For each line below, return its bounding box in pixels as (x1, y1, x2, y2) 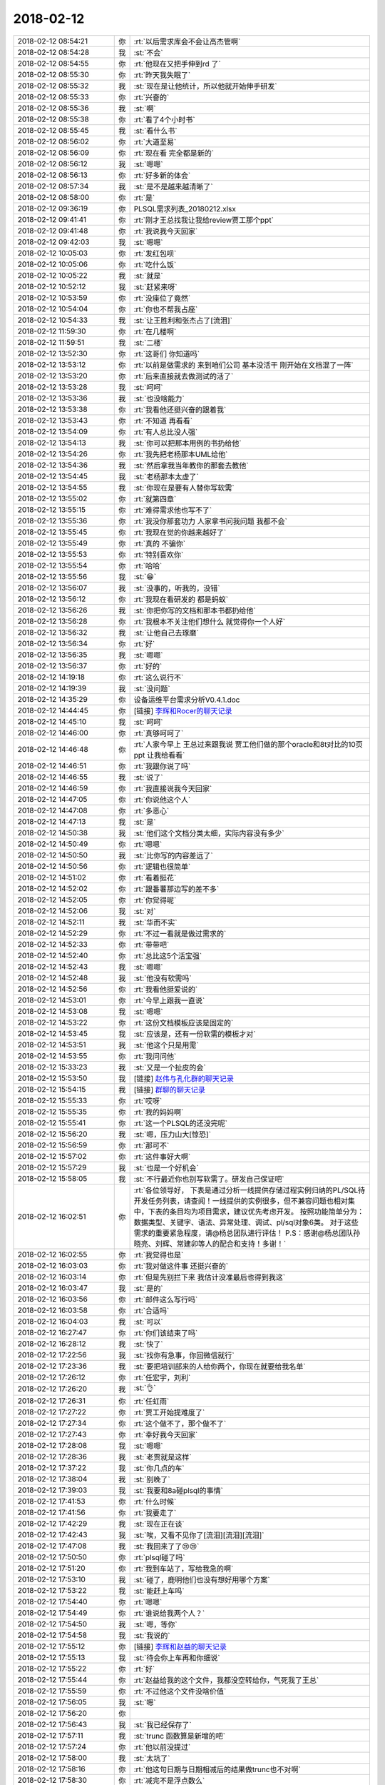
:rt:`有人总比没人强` (133, 427, 198, 437)
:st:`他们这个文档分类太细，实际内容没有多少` (133, 828, 284, 838)
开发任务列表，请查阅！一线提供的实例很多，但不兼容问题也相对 (133, 1196, 349, 1206)
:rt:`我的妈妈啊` (133, 1107, 184, 1117)
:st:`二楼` (133, 338, 163, 348)
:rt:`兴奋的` (133, 92, 170, 102)
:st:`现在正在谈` (133, 1519, 185, 1529)
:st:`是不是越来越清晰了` (133, 181, 213, 191)
